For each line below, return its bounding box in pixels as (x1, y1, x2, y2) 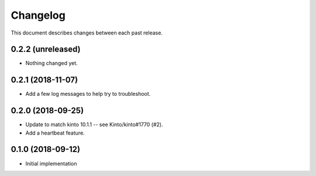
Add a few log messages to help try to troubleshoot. (25, 91, 151, 98)
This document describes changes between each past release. (11, 29, 163, 36)
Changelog (11, 9, 66, 22)
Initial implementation (25, 160, 77, 167)
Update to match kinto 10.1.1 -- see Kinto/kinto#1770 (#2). (25, 121, 163, 128)
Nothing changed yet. (25, 60, 78, 67)
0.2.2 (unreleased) (11, 44, 81, 54)
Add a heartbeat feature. (25, 129, 85, 136)
